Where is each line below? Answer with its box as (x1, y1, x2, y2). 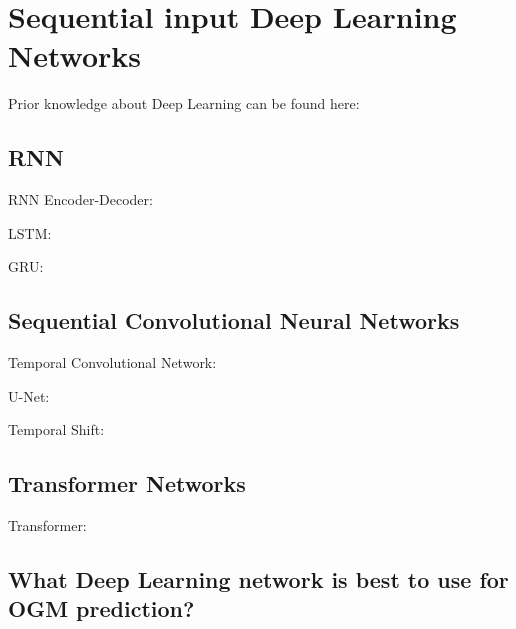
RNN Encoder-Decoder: (8, 189, 153, 210)
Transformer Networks (8, 468, 246, 499)
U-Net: (8, 385, 50, 406)
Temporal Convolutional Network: (8, 352, 217, 373)
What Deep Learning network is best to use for (8, 564, 509, 595)
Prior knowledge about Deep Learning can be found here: (8, 93, 360, 114)
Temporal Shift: (8, 419, 105, 440)
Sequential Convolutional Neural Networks (8, 305, 460, 336)
